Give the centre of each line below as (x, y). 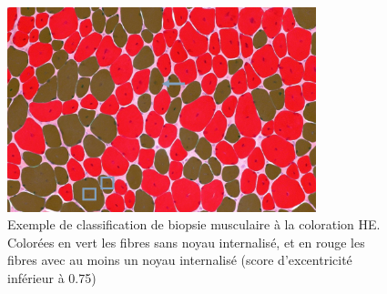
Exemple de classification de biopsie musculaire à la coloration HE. (194, 224)
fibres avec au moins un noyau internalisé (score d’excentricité (180, 260)
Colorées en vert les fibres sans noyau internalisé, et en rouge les (186, 242)
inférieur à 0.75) (52, 277)
